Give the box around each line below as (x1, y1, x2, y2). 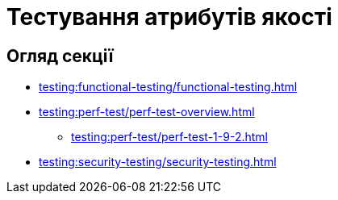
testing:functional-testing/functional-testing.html (39, 80, 298, 94)
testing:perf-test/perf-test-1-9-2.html (71, 130, 268, 144)
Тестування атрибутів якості (6, 3, 332, 31)
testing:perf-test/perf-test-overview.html (39, 105, 255, 119)
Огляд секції (6, 45, 114, 66)
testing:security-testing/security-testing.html (39, 155, 277, 169)
